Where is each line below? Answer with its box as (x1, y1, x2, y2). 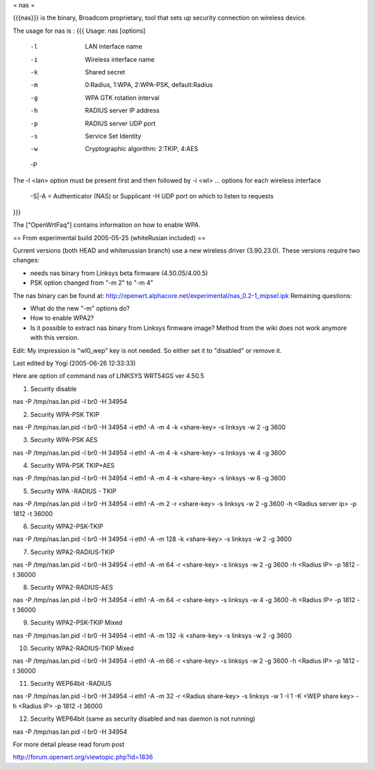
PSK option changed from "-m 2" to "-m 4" (30, 278, 153, 287)
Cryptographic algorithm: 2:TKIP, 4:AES (85, 145, 199, 153)
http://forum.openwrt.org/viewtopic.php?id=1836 (12, 753, 153, 762)
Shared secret (85, 68, 126, 76)
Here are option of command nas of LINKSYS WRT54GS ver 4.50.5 (12, 372, 205, 380)
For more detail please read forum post (12, 740, 125, 748)
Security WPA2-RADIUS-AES (30, 583, 114, 591)
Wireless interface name (85, 55, 155, 63)
